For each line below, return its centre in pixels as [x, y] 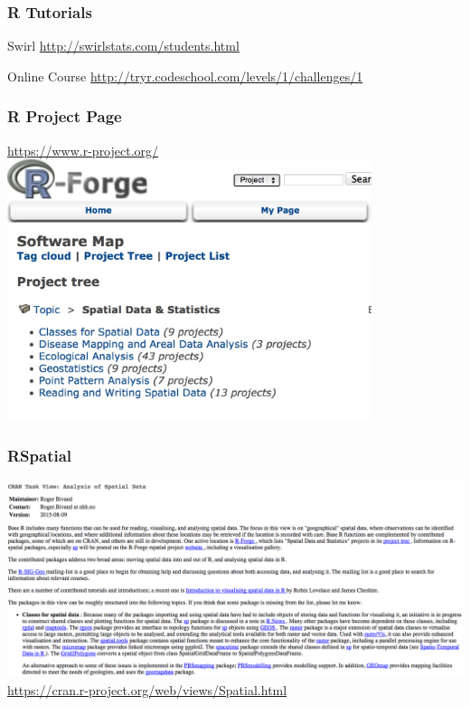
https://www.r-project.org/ [83, 150]
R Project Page [65, 116]
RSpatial [40, 456]
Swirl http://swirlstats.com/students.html [123, 46]
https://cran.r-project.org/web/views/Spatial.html [147, 689]
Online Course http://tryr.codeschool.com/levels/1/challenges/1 [185, 76]
